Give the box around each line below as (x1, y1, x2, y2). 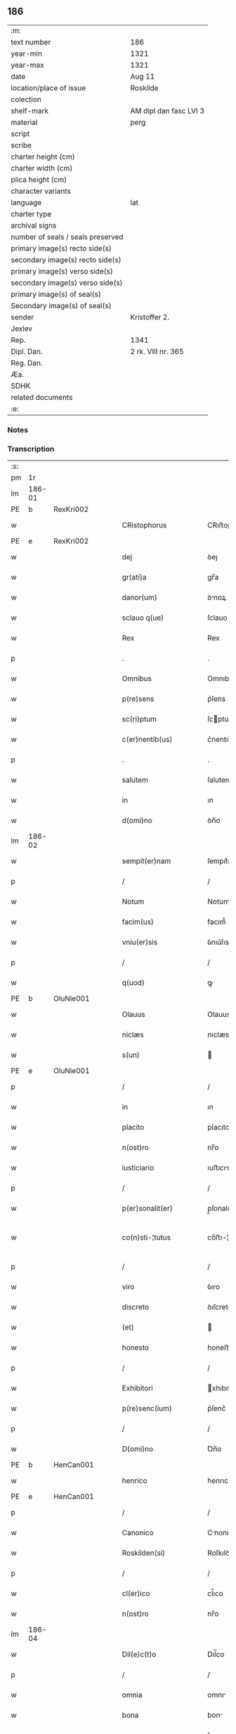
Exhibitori (122, 1384, 153, 1393)
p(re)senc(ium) (122, 1403, 172, 1413)
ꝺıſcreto (206, 1302, 233, 1312)
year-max (11, 60, 44, 70)
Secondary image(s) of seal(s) (11, 300, 112, 310)
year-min (11, 49, 42, 59)
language (11, 197, 42, 207)
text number (11, 37, 51, 47)
